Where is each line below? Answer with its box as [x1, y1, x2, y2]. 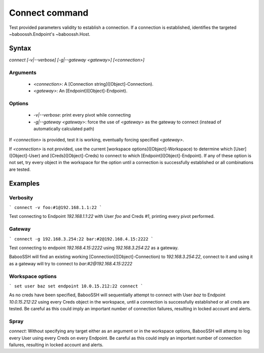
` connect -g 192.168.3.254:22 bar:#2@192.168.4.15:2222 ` [9, 236, 154, 242]
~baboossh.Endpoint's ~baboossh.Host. [9, 31, 90, 37]
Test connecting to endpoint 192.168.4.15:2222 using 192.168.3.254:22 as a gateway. [9, 245, 179, 251]
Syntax [9, 44, 31, 52]
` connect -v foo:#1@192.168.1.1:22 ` [9, 205, 102, 211]
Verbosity [9, 194, 34, 201]
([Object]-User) [9, 153, 41, 159]
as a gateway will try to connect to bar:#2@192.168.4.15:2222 [9, 260, 132, 266]
